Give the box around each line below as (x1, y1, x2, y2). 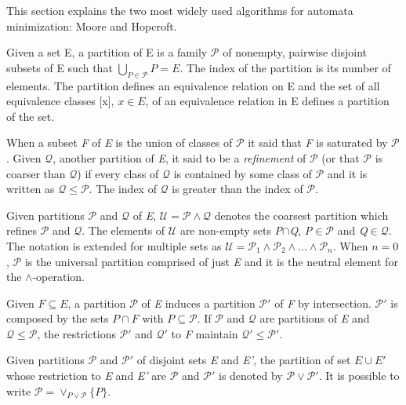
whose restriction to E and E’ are (6, 367, 167, 384)
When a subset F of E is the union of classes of (6, 134, 233, 151)
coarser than (6, 165, 66, 181)
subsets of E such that (6, 59, 113, 75)
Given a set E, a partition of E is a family (6, 44, 208, 60)
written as (6, 181, 55, 197)
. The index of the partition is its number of (179, 59, 391, 75)
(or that (321, 149, 360, 166)
